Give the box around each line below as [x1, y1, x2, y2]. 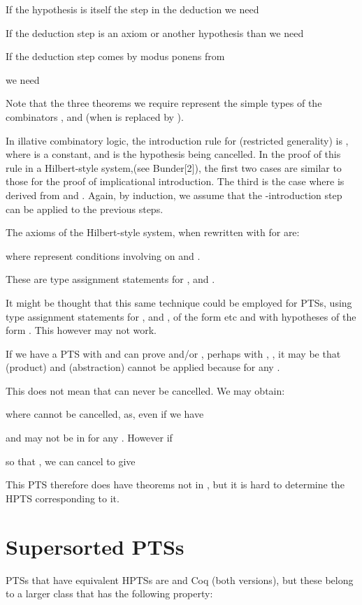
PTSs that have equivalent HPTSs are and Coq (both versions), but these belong [6, 572, 354, 587]
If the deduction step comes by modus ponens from [6, 49, 225, 64]
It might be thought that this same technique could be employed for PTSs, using [6, 295, 352, 309]
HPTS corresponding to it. [6, 490, 120, 505]
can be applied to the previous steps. [6, 201, 164, 216]
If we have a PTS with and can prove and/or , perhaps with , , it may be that [6, 346, 341, 360]
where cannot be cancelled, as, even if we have [6, 407, 204, 421]
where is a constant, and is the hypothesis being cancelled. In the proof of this [6, 147, 341, 161]
